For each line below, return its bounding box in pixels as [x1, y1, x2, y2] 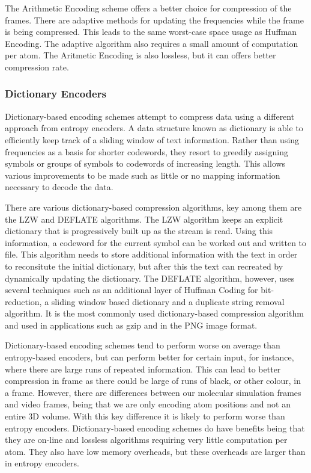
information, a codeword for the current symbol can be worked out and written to [5, 236, 307, 249]
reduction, [5, 295, 42, 308]
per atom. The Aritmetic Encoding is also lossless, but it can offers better [5, 49, 276, 61]
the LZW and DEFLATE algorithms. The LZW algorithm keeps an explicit [5, 212, 283, 225]
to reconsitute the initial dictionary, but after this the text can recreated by [5, 259, 283, 272]
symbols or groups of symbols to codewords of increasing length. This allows [5, 157, 286, 170]
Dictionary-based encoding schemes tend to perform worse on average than [5, 339, 280, 351]
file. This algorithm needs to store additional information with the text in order [5, 248, 298, 261]
